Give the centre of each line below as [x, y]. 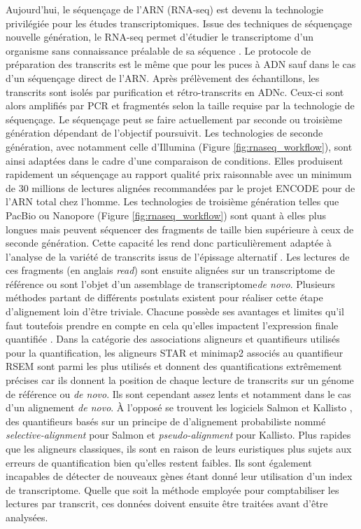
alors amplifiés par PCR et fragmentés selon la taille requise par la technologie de [180, 105]
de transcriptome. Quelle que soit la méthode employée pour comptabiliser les [172, 489]
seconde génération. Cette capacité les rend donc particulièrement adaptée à [169, 243]
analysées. [27, 517]
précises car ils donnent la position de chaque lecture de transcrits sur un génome [180, 380]
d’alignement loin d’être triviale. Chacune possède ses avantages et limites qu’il [175, 311]
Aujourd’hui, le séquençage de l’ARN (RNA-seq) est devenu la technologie [165, 9]
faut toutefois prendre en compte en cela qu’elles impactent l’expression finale [172, 325]
